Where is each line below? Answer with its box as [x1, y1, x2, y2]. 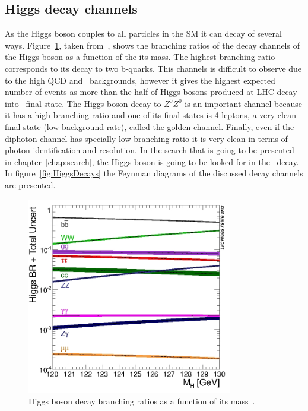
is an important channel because [185, 97, 303, 109]
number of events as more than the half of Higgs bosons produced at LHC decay [5, 86, 297, 98]
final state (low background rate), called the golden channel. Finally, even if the [5, 120, 294, 132]
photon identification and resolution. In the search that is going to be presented [5, 144, 294, 156]
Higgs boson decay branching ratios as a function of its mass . [28, 394, 255, 407]
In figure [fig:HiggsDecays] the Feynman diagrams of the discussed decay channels [5, 167, 303, 179]
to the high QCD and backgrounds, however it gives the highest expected [5, 74, 275, 86]
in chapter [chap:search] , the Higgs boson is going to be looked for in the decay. [5, 155, 299, 167]
